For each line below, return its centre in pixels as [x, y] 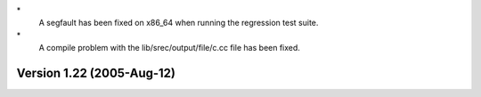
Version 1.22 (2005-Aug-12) [96, 73]
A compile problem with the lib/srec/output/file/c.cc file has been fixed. [169, 48]
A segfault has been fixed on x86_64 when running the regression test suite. [179, 23]
